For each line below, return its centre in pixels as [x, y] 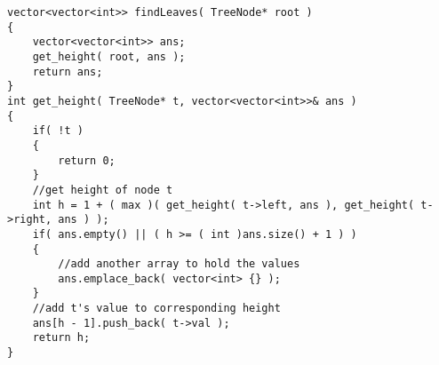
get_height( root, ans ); [109, 56]
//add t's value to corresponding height [156, 309]
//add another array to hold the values [179, 264]
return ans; [68, 71]
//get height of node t [103, 190]
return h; [61, 338]
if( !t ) [58, 131]
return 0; [87, 160]
